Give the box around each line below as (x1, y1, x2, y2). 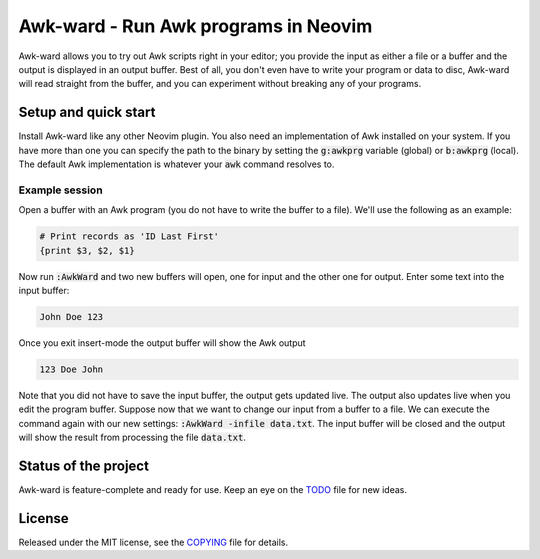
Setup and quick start (18, 104, 156, 121)
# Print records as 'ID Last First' (39, 231, 220, 242)
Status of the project (18, 457, 150, 474)
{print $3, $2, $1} (39, 245, 135, 256)
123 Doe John (39, 363, 104, 375)
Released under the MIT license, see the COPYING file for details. (18, 536, 289, 548)
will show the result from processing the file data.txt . (18, 431, 247, 444)
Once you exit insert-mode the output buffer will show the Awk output (18, 336, 306, 349)
